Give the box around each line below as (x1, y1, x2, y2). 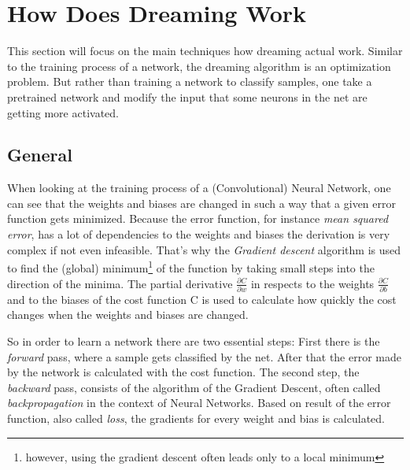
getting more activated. (7, 104, 119, 120)
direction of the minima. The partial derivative (7, 275, 233, 291)
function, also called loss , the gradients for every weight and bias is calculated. (7, 409, 385, 426)
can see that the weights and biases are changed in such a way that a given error (7, 194, 396, 211)
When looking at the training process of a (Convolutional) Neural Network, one (7, 179, 391, 196)
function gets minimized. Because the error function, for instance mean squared (7, 210, 389, 227)
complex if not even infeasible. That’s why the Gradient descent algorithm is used (7, 241, 401, 257)
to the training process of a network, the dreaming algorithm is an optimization (7, 57, 391, 74)
